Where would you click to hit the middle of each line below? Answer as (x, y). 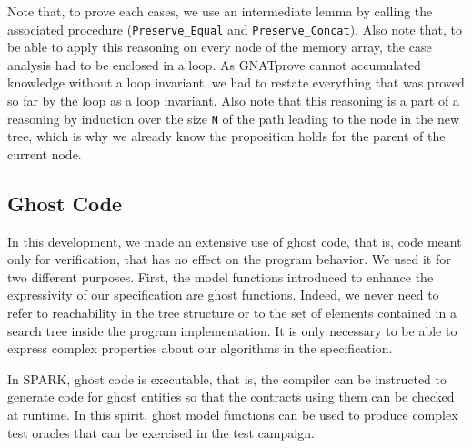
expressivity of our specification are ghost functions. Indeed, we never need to (223, 295)
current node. (45, 153)
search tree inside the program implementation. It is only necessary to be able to (232, 330)
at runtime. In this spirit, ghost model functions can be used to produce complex (233, 415)
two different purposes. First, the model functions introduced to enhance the (221, 276)
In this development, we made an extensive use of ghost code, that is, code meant (235, 241)
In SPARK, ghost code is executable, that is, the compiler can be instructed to (227, 378)
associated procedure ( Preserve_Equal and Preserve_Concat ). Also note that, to (235, 29)
